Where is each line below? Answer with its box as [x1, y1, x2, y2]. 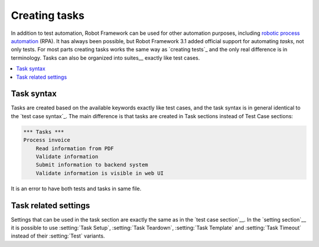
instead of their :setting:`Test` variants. [11, 232, 105, 239]
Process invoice [23, 136, 71, 144]
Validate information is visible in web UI [35, 170, 164, 177]
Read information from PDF [35, 145, 115, 152]
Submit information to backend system [35, 161, 148, 168]
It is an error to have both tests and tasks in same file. [11, 185, 142, 192]
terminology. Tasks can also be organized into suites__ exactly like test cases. [11, 54, 200, 61]
